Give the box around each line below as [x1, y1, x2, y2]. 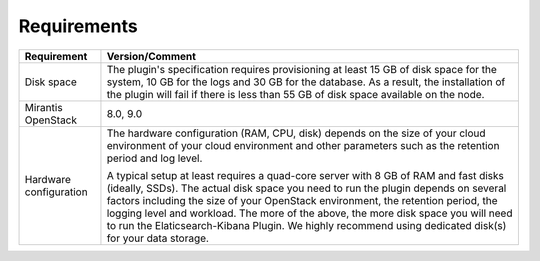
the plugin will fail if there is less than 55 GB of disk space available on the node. [106, 87, 485, 101]
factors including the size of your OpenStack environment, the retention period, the [106, 193, 499, 207]
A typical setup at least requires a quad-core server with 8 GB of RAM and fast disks [106, 168, 505, 182]
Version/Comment [106, 49, 197, 63]
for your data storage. [106, 231, 210, 245]
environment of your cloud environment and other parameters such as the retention [106, 138, 500, 152]
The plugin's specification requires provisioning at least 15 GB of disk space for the [106, 62, 497, 76]
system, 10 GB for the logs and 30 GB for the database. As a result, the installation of [106, 75, 506, 89]
